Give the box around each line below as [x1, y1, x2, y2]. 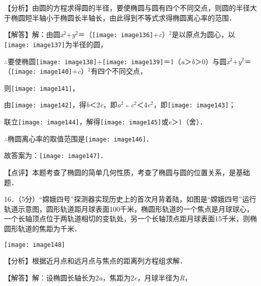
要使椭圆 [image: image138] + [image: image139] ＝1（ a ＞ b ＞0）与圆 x [8, 56, 230, 66]
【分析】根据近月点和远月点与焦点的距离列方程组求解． [4, 255, 187, 266]
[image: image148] [4, 241, 65, 248]
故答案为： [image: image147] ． [4, 150, 107, 161]
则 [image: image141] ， [4, 82, 79, 93]
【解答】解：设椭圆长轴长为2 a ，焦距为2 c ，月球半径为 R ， [4, 272, 192, 282]
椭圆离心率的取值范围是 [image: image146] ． [8, 133, 153, 144]
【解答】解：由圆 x [4, 29, 64, 40]
